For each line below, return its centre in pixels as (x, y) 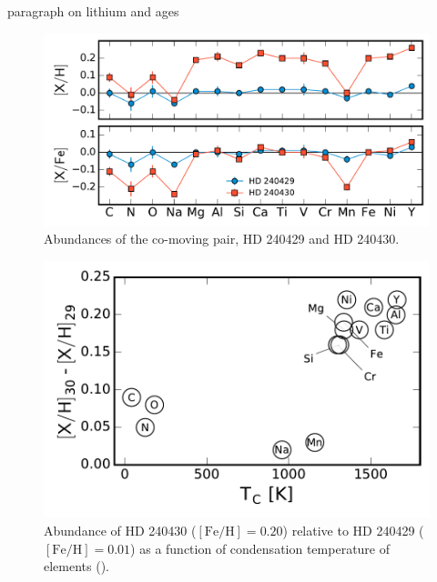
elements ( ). (77, 566)
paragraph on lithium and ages (93, 11)
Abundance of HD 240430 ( (120, 531)
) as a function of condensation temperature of (260, 548)
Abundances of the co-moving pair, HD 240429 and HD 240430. (222, 239)
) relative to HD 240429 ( (353, 531)
